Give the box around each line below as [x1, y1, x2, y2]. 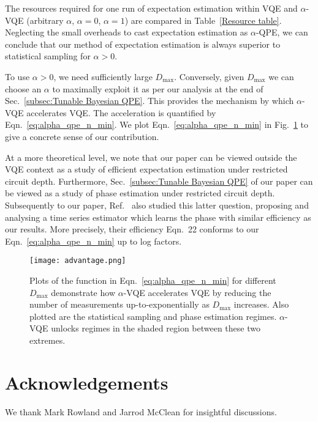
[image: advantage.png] [29, 256, 126, 265]
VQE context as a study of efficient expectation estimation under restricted [5, 163, 288, 176]
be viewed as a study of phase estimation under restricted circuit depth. [5, 187, 275, 199]
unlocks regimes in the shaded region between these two [51, 322, 260, 335]
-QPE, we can [256, 26, 308, 39]
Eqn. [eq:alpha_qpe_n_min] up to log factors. [5, 234, 182, 247]
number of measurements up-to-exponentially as [29, 298, 210, 311]
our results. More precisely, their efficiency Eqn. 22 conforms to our [5, 223, 259, 235]
